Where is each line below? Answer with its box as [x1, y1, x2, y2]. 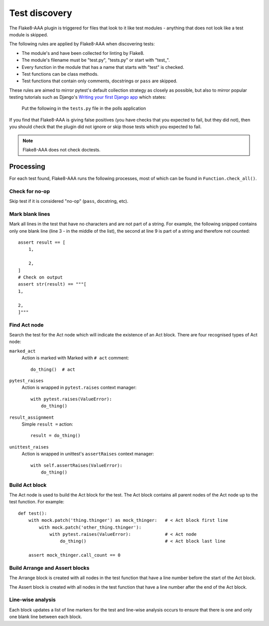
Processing [9, 162, 45, 170]
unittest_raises [9, 444, 49, 450]
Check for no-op [9, 187, 50, 194]
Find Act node [9, 321, 44, 328]
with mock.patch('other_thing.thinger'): [39, 524, 142, 530]
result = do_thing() [30, 433, 81, 439]
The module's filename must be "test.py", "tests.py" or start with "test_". [21, 57, 170, 63]
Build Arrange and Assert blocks [9, 564, 90, 571]
